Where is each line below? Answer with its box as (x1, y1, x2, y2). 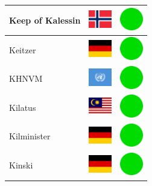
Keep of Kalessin (9, 13, 81, 26)
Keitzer (9, 43, 36, 56)
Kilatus (9, 101, 36, 113)
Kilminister (9, 130, 51, 142)
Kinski (9, 159, 33, 171)
